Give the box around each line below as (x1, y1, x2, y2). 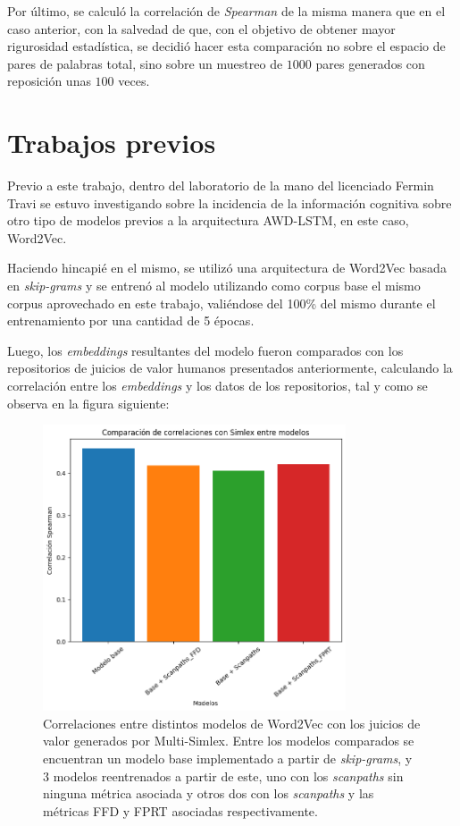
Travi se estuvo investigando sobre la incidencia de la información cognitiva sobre (7, 193, 452, 212)
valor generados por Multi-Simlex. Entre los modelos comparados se (43, 731, 414, 750)
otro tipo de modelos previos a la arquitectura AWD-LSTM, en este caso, (7, 211, 409, 230)
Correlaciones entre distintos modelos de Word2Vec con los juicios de (43, 713, 421, 732)
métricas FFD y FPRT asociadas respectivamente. (43, 801, 318, 820)
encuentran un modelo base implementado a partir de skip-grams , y (43, 749, 413, 768)
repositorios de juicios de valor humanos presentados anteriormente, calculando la (7, 358, 453, 377)
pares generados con (315, 54, 425, 72)
